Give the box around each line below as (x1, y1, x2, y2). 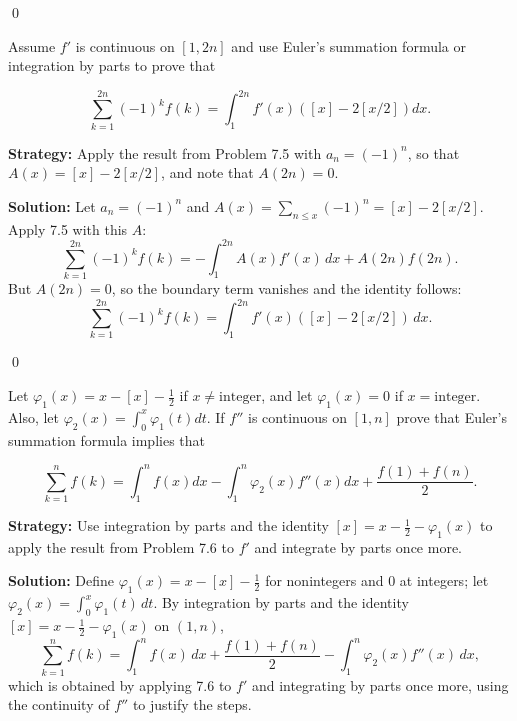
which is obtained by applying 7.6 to (8, 674, 232, 695)
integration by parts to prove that (8, 55, 216, 76)
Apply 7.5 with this (8, 218, 128, 239)
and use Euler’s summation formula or (231, 35, 466, 56)
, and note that (161, 162, 254, 183)
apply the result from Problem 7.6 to (8, 536, 234, 557)
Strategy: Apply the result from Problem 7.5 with (8, 142, 322, 163)
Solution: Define (8, 570, 114, 591)
